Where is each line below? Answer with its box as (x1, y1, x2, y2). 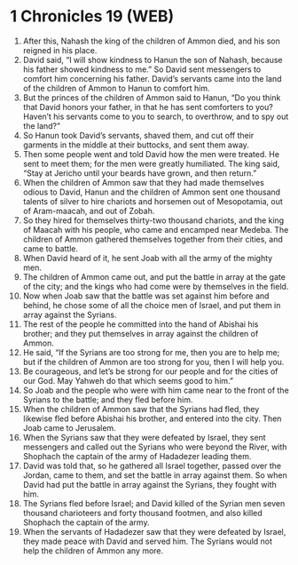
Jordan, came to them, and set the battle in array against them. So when (22, 469, 287, 481)
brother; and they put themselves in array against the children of (22, 328, 259, 338)
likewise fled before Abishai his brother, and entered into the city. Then (22, 413, 282, 424)
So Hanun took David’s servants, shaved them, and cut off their (22, 130, 255, 140)
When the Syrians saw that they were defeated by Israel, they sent (22, 432, 266, 442)
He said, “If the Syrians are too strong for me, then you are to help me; (22, 346, 280, 357)
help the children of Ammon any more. (22, 545, 164, 556)
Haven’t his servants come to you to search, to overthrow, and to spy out (22, 111, 289, 122)
